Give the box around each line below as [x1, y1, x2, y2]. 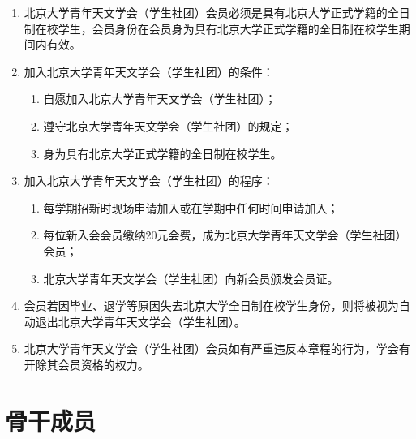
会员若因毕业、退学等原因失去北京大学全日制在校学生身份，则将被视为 [24, 297, 399, 314]
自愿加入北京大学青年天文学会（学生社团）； [43, 90, 277, 107]
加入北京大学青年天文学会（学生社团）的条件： [24, 62, 274, 80]
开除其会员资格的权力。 [24, 355, 149, 372]
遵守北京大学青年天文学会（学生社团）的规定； [43, 117, 294, 134]
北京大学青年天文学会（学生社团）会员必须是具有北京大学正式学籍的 [24, 4, 388, 20]
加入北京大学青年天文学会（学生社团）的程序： [24, 172, 274, 189]
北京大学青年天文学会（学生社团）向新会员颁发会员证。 [43, 269, 339, 286]
